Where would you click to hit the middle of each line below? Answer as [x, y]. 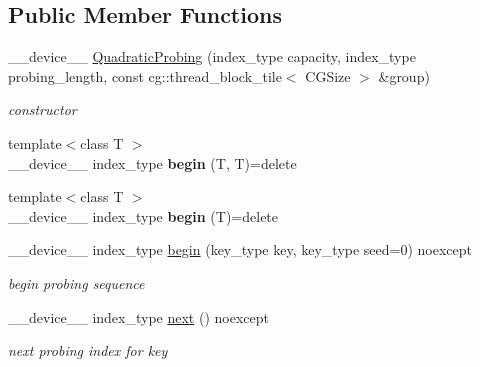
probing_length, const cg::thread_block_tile [145, 75]
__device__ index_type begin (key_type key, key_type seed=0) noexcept [240, 249]
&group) [404, 75]
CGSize [328, 75]
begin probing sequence [76, 282]
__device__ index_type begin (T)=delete [143, 215]
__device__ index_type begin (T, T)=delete [152, 162]
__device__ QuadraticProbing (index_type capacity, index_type [212, 56]
